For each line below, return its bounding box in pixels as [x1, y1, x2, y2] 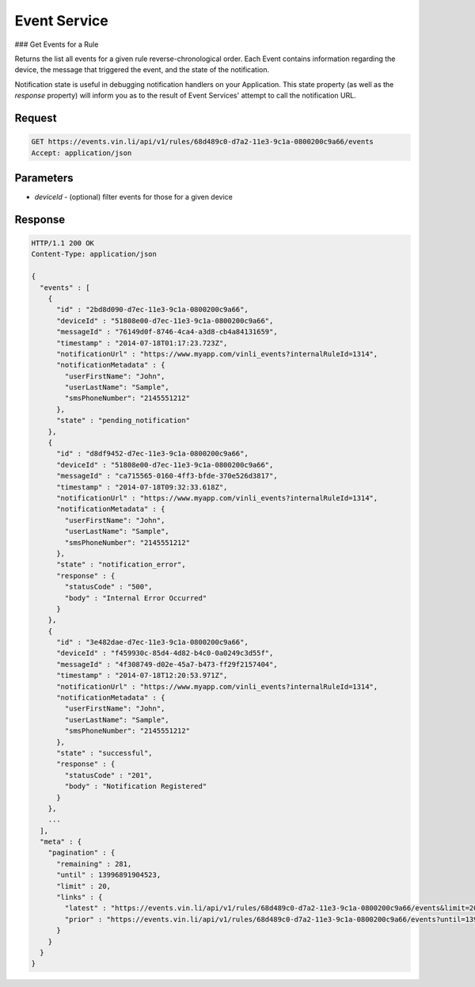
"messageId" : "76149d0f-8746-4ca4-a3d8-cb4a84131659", [56, 327, 278, 337]
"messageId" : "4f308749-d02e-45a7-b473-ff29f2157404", [56, 660, 278, 669]
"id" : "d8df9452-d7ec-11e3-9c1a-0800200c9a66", [56, 449, 249, 459]
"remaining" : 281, [56, 859, 132, 868]
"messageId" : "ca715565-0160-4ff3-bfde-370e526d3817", [56, 471, 278, 481]
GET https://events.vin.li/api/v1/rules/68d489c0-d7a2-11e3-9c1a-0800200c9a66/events [31, 137, 374, 147]
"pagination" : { [47, 848, 116, 857]
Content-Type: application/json [31, 250, 158, 259]
